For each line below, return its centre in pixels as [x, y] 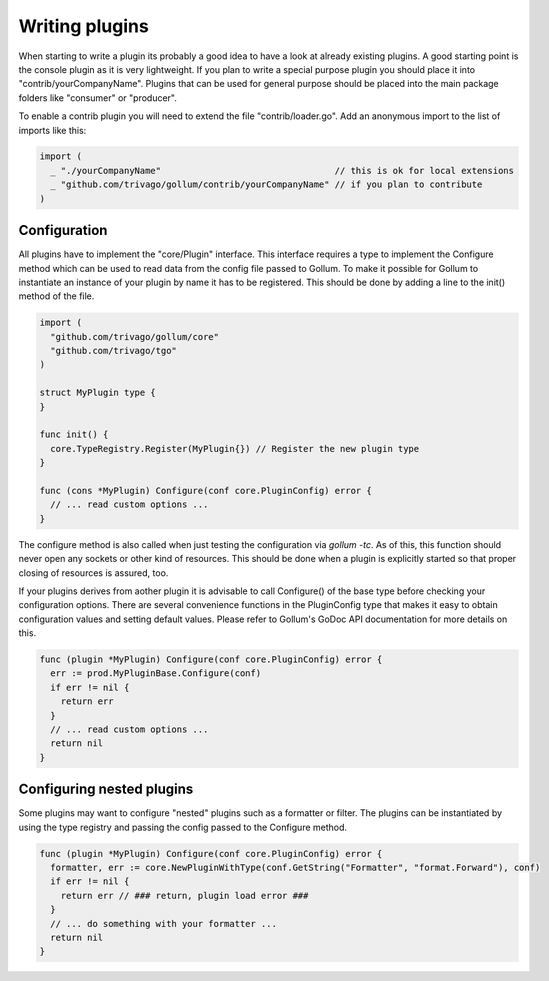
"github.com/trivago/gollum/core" [135, 336]
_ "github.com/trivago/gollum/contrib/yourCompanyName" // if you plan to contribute [266, 184]
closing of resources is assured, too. [93, 572]
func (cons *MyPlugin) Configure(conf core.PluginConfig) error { [205, 490]
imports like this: [52, 130]
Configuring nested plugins [106, 789]
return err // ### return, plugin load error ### [184, 895]
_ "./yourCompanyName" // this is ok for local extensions [282, 170]
